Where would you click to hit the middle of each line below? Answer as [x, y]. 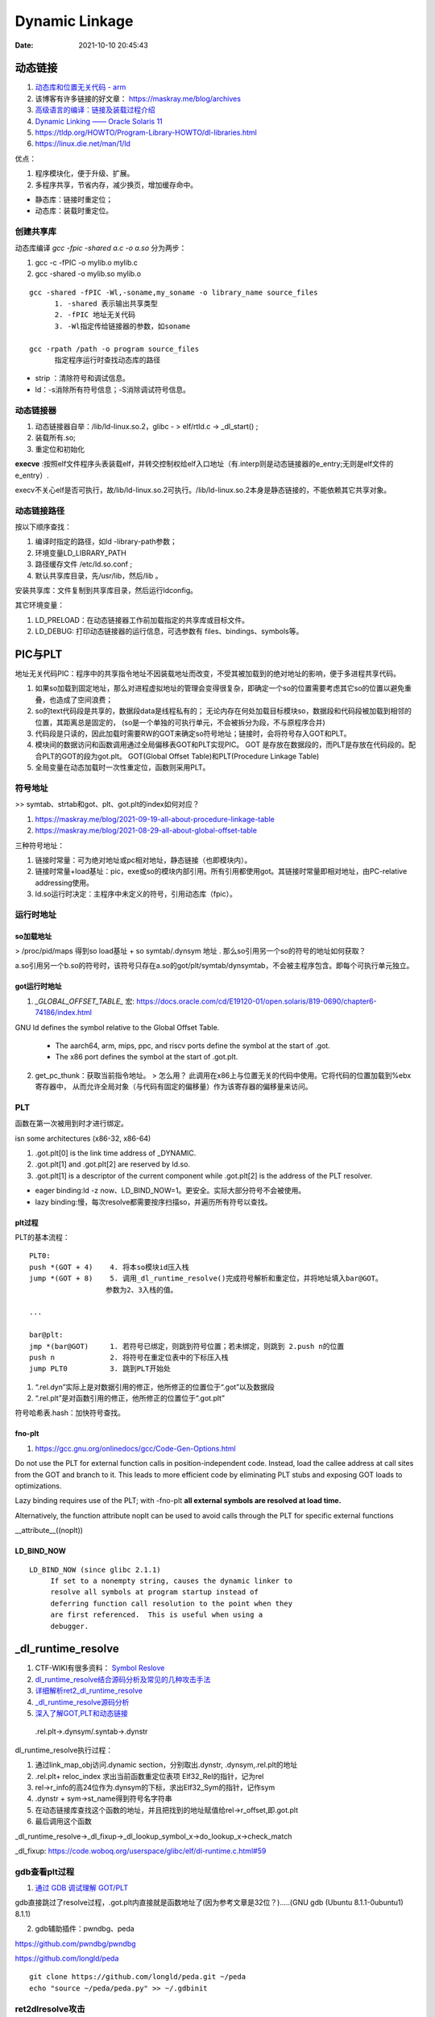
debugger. [70, 1626]
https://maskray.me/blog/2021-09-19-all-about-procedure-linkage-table [155, 819]
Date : [24, 45]
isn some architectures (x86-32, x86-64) [83, 1138]
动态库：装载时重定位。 [74, 211]
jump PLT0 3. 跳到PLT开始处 [100, 1369]
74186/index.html [64, 1013]
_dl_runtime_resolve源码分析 [82, 1702]
